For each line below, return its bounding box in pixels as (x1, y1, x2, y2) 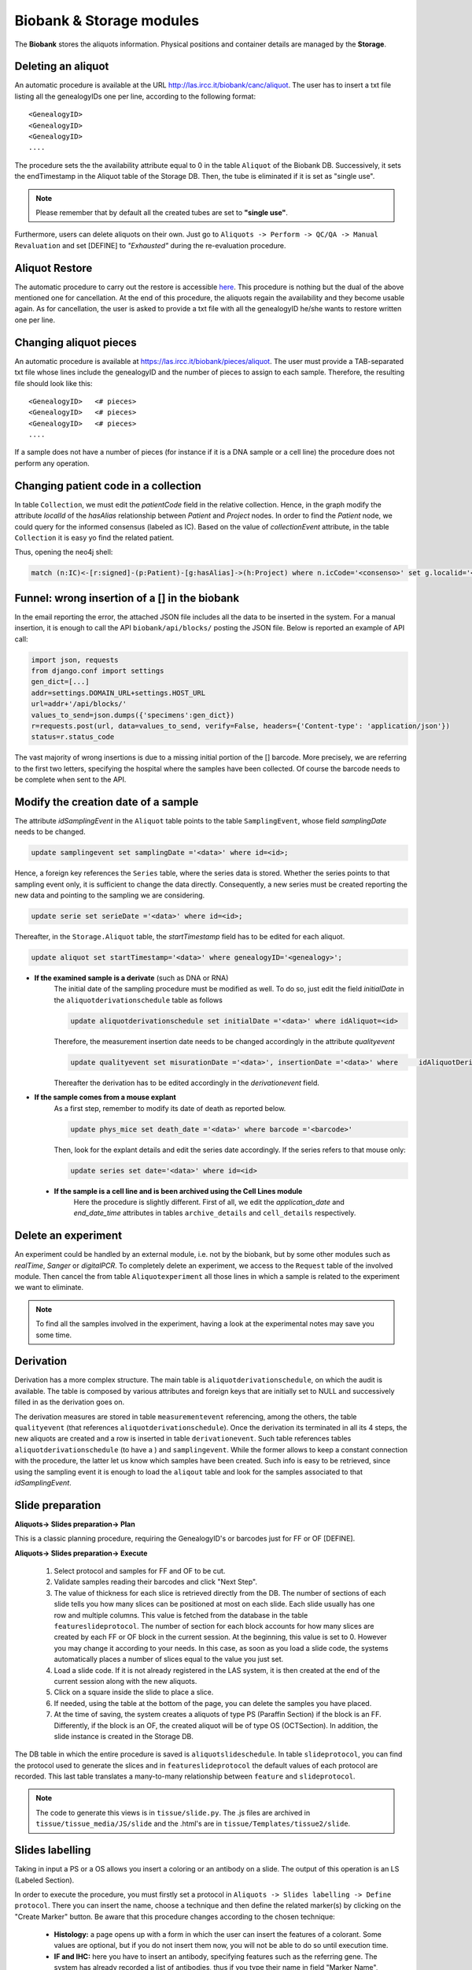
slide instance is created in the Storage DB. (53, 1731, 194, 1741)
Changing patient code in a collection (14, 479, 202, 492)
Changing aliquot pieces (14, 336, 137, 349)
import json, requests (31, 655, 119, 664)
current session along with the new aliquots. (53, 1676, 197, 1686)
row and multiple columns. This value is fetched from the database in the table (53, 1610, 308, 1619)
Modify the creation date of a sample (14, 795, 199, 808)
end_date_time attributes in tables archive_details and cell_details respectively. (73, 1208, 356, 1217)
